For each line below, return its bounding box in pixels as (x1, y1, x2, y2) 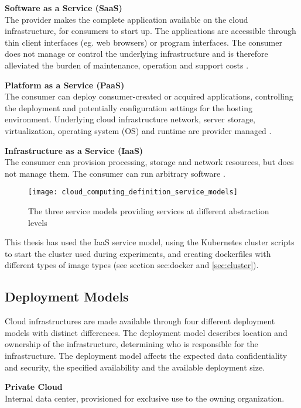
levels (28, 216, 47, 228)
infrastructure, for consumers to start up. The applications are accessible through (5, 25, 296, 37)
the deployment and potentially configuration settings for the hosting (5, 101, 253, 114)
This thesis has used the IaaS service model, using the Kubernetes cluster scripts (5, 236, 295, 248)
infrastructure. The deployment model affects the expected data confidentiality (5, 349, 288, 361)
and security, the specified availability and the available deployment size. (5, 361, 265, 373)
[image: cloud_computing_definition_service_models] (28, 188, 238, 197)
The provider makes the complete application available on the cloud (5, 13, 248, 25)
